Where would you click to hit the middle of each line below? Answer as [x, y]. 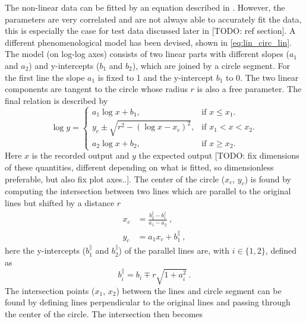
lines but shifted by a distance [60, 202]
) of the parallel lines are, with [174, 250]
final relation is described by [56, 100]
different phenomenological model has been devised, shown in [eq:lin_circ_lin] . [148, 42]
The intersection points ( [50, 290]
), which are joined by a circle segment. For [211, 65]
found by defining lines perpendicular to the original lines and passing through [148, 302]
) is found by [268, 179]
